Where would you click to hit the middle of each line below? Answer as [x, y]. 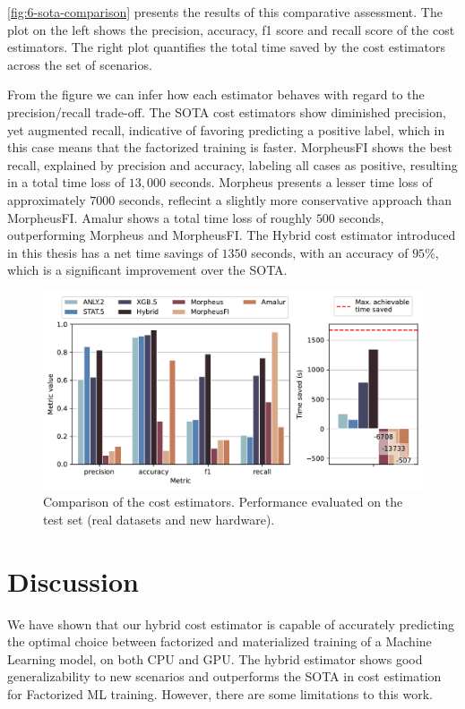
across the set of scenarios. [80, 64]
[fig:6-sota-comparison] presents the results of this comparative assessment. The [225, 12]
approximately [47, 199]
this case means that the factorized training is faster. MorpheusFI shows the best [230, 147]
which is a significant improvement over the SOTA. [147, 270]
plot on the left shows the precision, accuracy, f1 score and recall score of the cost [231, 29]
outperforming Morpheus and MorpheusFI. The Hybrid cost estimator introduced [232, 235]
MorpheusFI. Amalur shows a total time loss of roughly [160, 217]
